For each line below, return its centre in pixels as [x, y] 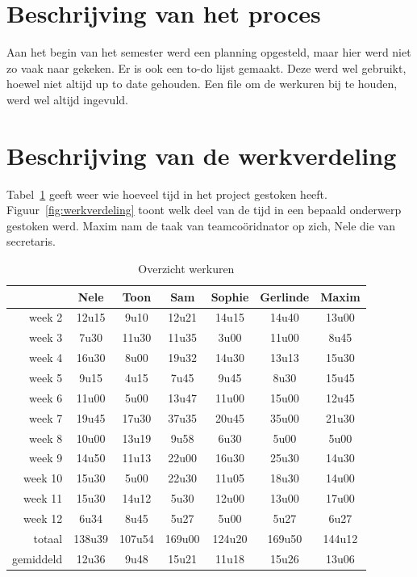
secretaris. [31, 241]
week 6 [46, 397]
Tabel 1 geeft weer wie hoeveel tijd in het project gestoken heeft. [167, 194]
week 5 [46, 377]
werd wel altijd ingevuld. [67, 99]
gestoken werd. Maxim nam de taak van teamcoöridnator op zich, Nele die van [201, 225]
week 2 [46, 317]
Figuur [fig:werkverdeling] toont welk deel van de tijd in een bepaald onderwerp [204, 210]
